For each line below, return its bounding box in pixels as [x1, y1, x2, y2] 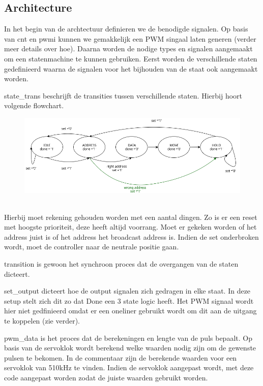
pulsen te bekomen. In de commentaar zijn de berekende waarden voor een [4, 352, 237, 363]
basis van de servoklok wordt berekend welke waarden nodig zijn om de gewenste [4, 342, 256, 353]
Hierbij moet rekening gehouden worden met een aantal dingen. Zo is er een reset [4, 211, 257, 222]
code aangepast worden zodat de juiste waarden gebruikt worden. [4, 372, 208, 383]
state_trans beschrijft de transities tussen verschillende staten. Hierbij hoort [4, 90, 242, 101]
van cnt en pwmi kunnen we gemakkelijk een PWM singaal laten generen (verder [4, 33, 256, 44]
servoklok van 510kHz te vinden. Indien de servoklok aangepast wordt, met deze [4, 362, 254, 373]
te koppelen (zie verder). [4, 315, 80, 326]
